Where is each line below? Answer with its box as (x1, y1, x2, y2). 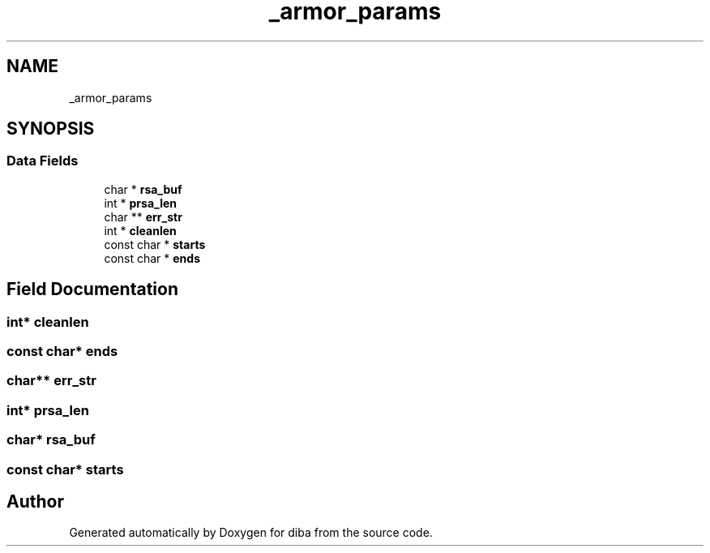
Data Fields (6, 152, 79, 169)
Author (6, 491, 64, 512)
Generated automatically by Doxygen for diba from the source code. (69, 525, 433, 540)
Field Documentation (6, 279, 178, 300)
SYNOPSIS (6, 118, 95, 139)
